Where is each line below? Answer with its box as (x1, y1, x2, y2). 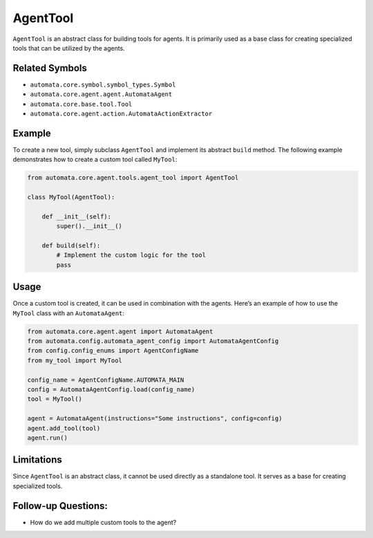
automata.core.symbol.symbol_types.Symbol (30, 80, 176, 89)
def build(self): (41, 242, 101, 250)
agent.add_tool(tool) (27, 424, 101, 432)
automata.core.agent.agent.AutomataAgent (30, 91, 173, 98)
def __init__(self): (41, 212, 112, 221)
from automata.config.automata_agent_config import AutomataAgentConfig (27, 337, 279, 345)
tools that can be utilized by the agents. (12, 44, 126, 52)
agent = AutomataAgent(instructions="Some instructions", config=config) (27, 415, 283, 423)
